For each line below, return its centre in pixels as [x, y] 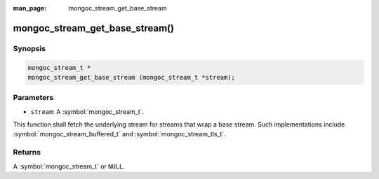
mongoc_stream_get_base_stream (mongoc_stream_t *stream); [131, 77]
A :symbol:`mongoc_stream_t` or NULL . [69, 166]
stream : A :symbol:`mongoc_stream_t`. [87, 111]
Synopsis [29, 48]
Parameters [33, 98]
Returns [27, 152]
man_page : [30, 8]
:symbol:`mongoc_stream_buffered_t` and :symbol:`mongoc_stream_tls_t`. [119, 134]
